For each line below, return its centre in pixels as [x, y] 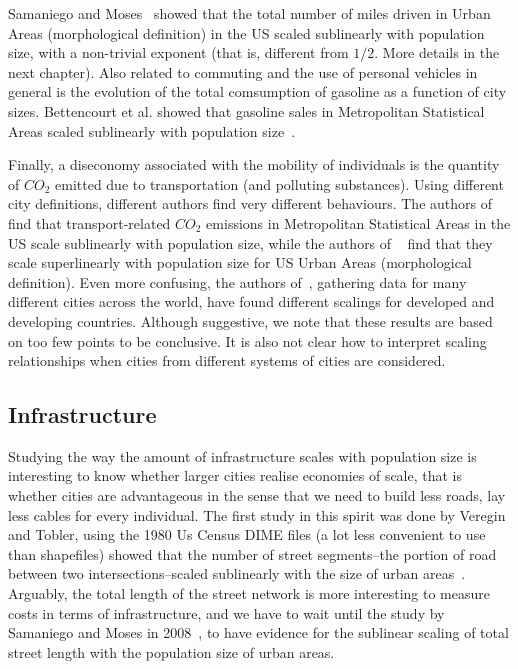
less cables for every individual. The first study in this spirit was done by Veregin [257, 514]
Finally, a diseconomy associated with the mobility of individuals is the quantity [254, 164]
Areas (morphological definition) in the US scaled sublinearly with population [246, 32]
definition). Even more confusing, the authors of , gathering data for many [237, 281]
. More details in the [437, 52]
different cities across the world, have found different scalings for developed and [251, 301]
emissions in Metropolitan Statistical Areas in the [358, 222]
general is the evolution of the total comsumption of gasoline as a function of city [257, 91]
